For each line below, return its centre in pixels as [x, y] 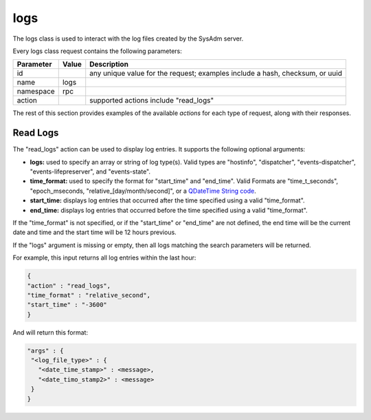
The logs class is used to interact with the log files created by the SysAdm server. [128, 39]
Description [109, 64]
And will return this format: [50, 332]
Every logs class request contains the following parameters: [97, 51]
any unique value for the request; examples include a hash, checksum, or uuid [216, 74]
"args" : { [45, 350]
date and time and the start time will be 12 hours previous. [94, 232]
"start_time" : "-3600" [67, 305]
